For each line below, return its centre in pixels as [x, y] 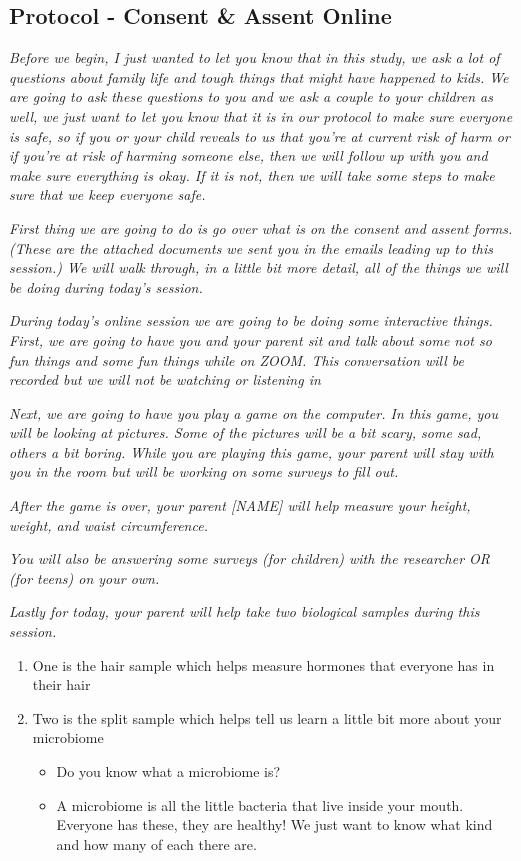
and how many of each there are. [156, 843]
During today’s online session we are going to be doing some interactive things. [251, 320]
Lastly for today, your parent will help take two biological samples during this [244, 611]
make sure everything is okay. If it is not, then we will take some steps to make [252, 174]
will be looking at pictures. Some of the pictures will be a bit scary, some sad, [245, 432]
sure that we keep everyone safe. [107, 194]
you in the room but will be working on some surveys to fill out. [204, 471]
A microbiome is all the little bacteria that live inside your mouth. [260, 804]
